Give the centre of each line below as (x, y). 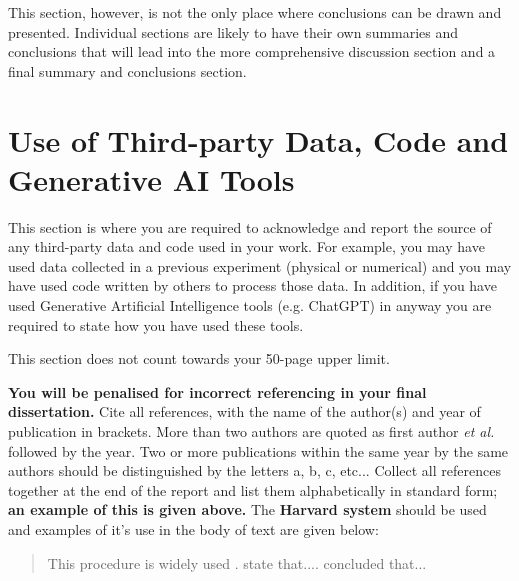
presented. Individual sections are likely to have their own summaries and (233, 31)
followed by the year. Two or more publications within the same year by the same (258, 450)
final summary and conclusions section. (127, 70)
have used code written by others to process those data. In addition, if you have (252, 285)
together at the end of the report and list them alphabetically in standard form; (253, 489)
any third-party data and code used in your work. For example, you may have (246, 246)
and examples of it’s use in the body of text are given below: (193, 529)
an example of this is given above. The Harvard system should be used (247, 509)
